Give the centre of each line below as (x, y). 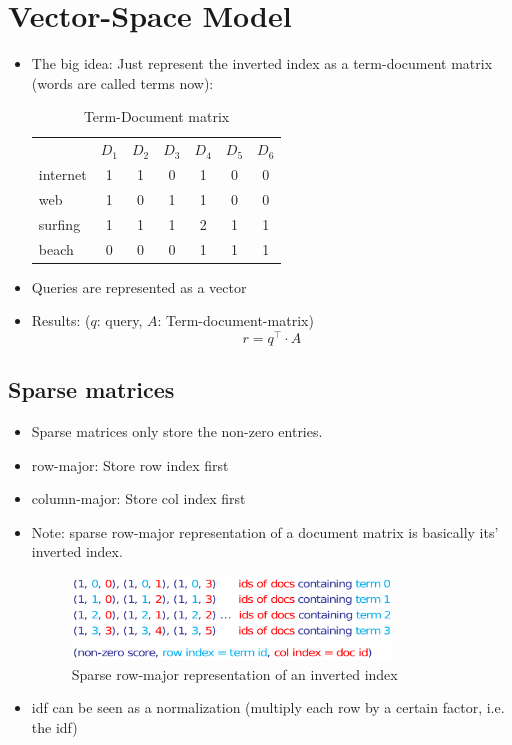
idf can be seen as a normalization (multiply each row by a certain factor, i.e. (268, 707)
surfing (59, 223)
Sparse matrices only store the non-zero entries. (177, 431)
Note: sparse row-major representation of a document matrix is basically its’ (265, 531)
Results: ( (61, 320)
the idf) (54, 726)
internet (62, 174)
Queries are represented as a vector (139, 286)
